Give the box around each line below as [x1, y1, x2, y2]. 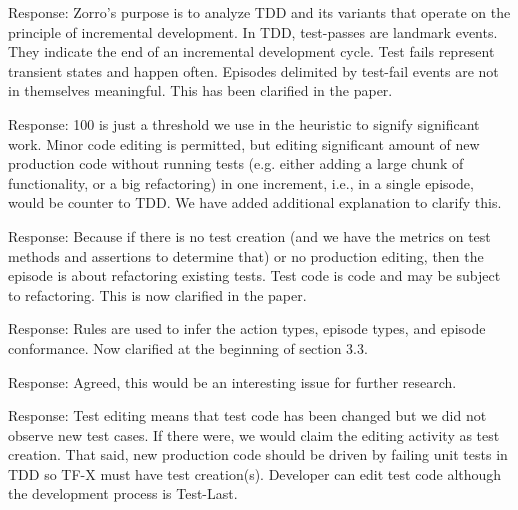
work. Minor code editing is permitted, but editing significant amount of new [8, 133, 480, 154]
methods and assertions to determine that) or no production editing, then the [8, 245, 484, 266]
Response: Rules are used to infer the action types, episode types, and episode [8, 318, 486, 339]
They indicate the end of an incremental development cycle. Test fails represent [8, 41, 495, 62]
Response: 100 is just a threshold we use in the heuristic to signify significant [8, 113, 480, 134]
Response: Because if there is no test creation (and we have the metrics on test [8, 225, 491, 246]
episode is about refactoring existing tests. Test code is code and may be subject [8, 265, 501, 286]
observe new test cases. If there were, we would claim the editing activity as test [8, 424, 500, 445]
